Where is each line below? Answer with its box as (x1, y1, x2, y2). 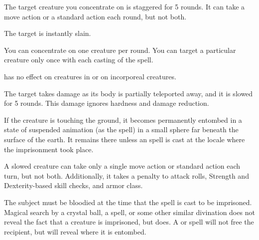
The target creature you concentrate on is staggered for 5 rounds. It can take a (4, 1, 245, 11)
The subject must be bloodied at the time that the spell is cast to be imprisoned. (4, 197, 252, 207)
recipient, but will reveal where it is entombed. (4, 226, 146, 237)
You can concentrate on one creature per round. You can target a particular (4, 44, 236, 55)
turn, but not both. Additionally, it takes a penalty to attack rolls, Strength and (4, 170, 249, 181)
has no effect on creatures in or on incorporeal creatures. (4, 71, 176, 81)
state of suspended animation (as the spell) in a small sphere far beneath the (4, 124, 239, 135)
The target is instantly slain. (4, 28, 91, 38)
